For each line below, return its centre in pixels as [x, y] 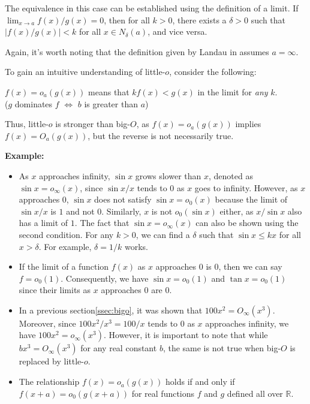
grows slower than [168, 175]
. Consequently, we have [105, 278]
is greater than [111, 103]
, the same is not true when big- [222, 348]
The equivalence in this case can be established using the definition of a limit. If [152, 8]
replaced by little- [51, 361]
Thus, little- [27, 124]
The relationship [49, 382]
